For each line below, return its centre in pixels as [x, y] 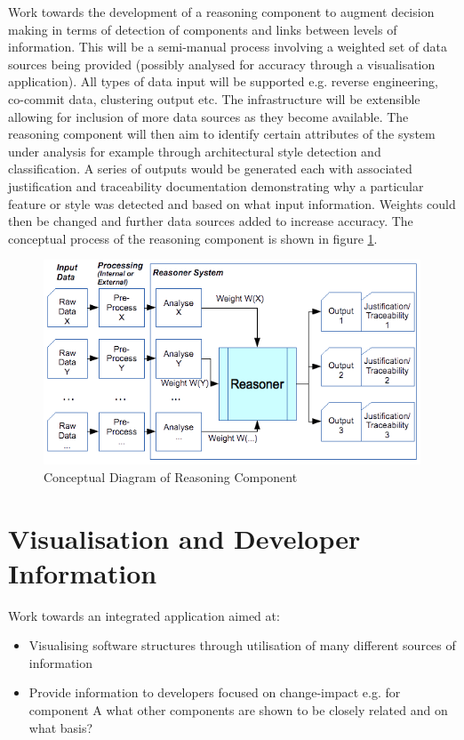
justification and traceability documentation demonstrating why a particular [216, 185]
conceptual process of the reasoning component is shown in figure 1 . [193, 238]
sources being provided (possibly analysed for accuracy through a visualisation [222, 64]
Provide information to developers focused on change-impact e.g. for [215, 692]
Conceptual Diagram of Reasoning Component [171, 476]
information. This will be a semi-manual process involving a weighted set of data [228, 47]
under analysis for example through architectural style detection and [195, 151]
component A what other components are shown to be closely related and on [238, 710]
